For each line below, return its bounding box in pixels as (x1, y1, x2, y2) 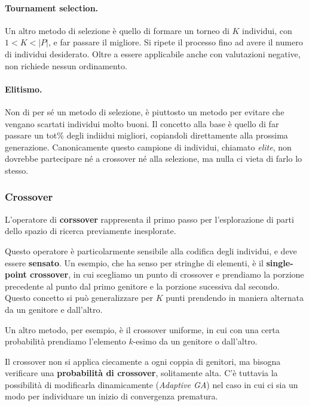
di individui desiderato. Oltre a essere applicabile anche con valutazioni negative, (5, 47, 301, 60)
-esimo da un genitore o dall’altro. (133, 335, 258, 347)
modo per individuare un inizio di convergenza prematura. (5, 390, 218, 402)
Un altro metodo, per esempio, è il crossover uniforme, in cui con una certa (5, 323, 280, 336)
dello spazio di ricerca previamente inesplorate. (5, 224, 176, 237)
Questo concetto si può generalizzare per (5, 291, 153, 304)
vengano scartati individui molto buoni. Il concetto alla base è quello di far (5, 117, 279, 130)
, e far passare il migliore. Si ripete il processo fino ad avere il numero (48, 36, 303, 48)
